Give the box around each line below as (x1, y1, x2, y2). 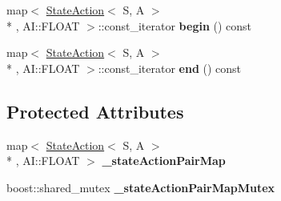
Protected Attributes (6, 98, 184, 123)
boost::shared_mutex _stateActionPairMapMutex (6, 179, 275, 195)
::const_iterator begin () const (98, 17, 252, 34)
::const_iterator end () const (98, 59, 242, 76)
